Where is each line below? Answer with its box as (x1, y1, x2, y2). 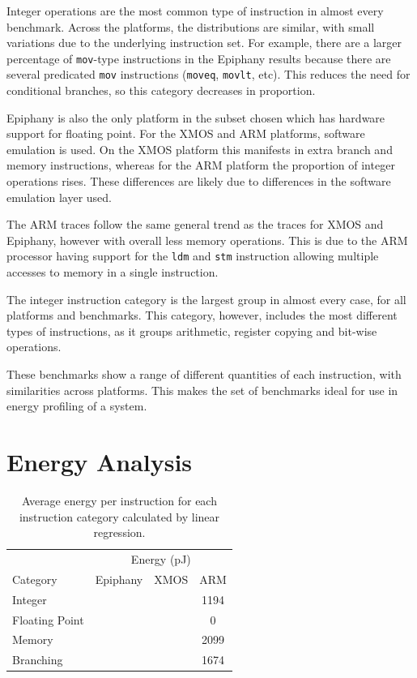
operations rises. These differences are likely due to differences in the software (6, 173, 391, 190)
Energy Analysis (6, 445, 193, 478)
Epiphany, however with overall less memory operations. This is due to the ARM (6, 231, 408, 248)
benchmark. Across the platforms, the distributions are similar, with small (6, 18, 375, 35)
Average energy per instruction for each (21, 491, 217, 508)
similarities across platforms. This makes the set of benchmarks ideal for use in (6, 381, 398, 398)
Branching (12, 651, 63, 668)
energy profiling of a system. (6, 397, 147, 414)
